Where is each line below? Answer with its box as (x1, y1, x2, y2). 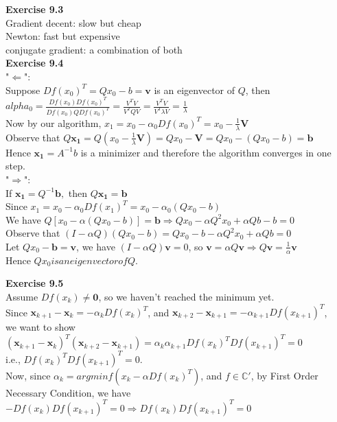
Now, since (5, 368, 51, 382)
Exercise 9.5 (5, 276, 64, 290)
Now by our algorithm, (5, 115, 102, 130)
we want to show (5, 320, 75, 333)
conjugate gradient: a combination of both (5, 42, 183, 56)
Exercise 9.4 (5, 56, 64, 70)
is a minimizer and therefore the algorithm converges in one (80, 145, 332, 159)
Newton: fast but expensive (5, 29, 120, 43)
